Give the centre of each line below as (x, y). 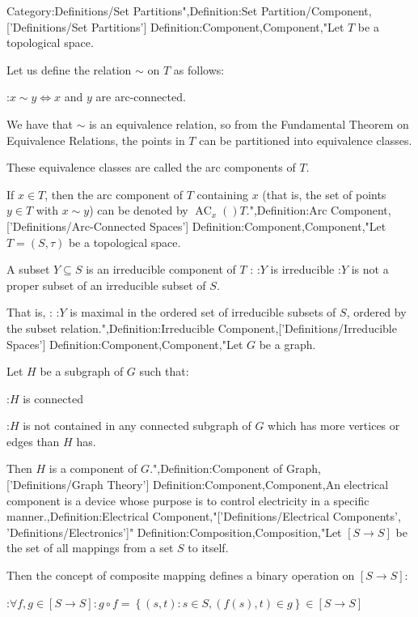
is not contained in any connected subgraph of (137, 426)
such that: (164, 371)
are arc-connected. (141, 97)
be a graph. (287, 344)
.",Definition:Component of (216, 468)
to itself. (208, 548)
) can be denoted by (139, 210)
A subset (28, 269)
